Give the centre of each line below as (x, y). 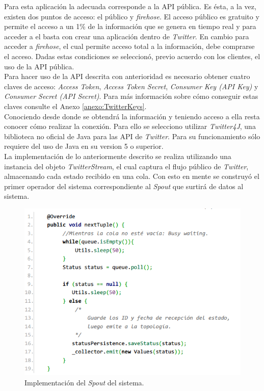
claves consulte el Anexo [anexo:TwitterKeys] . (75, 106)
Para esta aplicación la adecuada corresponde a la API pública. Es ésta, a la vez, (130, 6)
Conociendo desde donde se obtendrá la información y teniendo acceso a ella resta (132, 116)
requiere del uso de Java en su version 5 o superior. (84, 146)
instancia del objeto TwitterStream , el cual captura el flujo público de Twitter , (126, 166)
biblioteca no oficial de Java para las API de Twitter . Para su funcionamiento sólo (132, 136)
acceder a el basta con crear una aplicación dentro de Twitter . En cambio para (127, 36)
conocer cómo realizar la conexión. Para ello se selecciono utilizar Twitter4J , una (130, 126)
